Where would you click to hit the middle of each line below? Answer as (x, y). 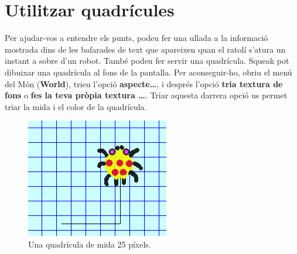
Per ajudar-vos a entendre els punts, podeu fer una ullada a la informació (136, 38)
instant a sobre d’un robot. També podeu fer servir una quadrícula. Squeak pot (147, 61)
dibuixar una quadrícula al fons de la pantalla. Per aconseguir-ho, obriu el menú (148, 72)
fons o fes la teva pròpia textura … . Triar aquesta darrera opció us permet (146, 95)
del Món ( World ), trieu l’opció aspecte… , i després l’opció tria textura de (144, 83)
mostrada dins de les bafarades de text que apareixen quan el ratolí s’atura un (145, 49)
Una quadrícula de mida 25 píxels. (90, 244)
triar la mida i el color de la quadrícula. (76, 106)
